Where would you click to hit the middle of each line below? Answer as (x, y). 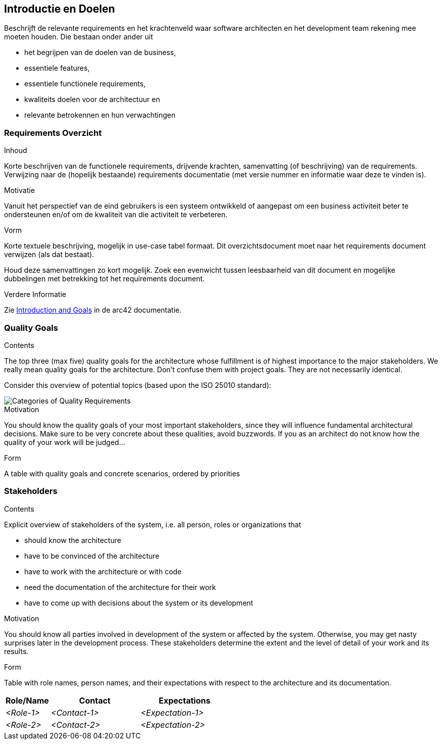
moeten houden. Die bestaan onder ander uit (79, 37)
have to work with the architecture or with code (103, 571)
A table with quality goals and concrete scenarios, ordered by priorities (122, 473)
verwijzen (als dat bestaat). (49, 255)
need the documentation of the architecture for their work (120, 587)
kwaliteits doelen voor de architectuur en (92, 100)
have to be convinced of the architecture (92, 556)
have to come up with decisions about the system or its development (139, 603)
